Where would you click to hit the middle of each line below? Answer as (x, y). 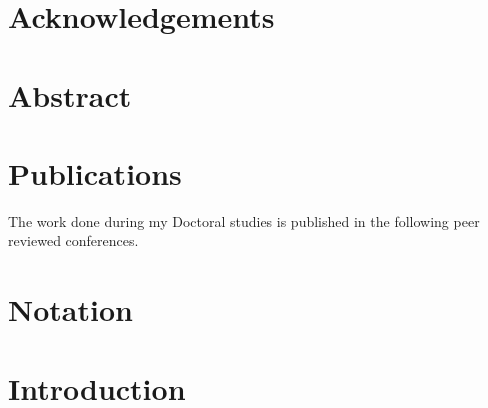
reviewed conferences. (73, 240)
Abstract (70, 94)
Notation (70, 309)
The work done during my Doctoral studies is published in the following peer (244, 220)
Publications (95, 172)
